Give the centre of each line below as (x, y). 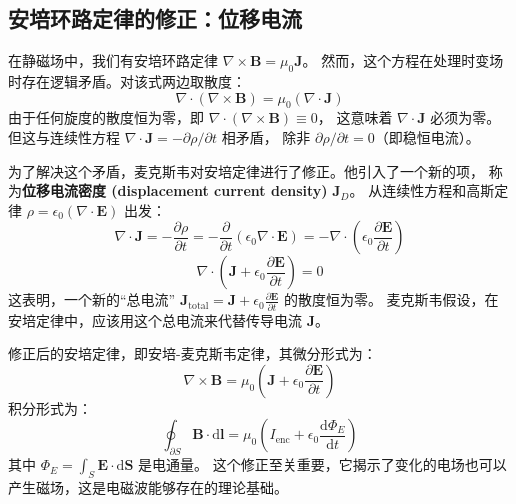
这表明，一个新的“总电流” (92, 299)
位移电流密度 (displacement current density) (175, 190)
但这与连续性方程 (64, 136)
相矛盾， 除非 (266, 136)
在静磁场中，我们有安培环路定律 (113, 60)
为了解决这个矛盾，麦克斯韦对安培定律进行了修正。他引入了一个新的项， (246, 170)
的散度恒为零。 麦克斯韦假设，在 (391, 299)
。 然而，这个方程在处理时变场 (403, 60)
